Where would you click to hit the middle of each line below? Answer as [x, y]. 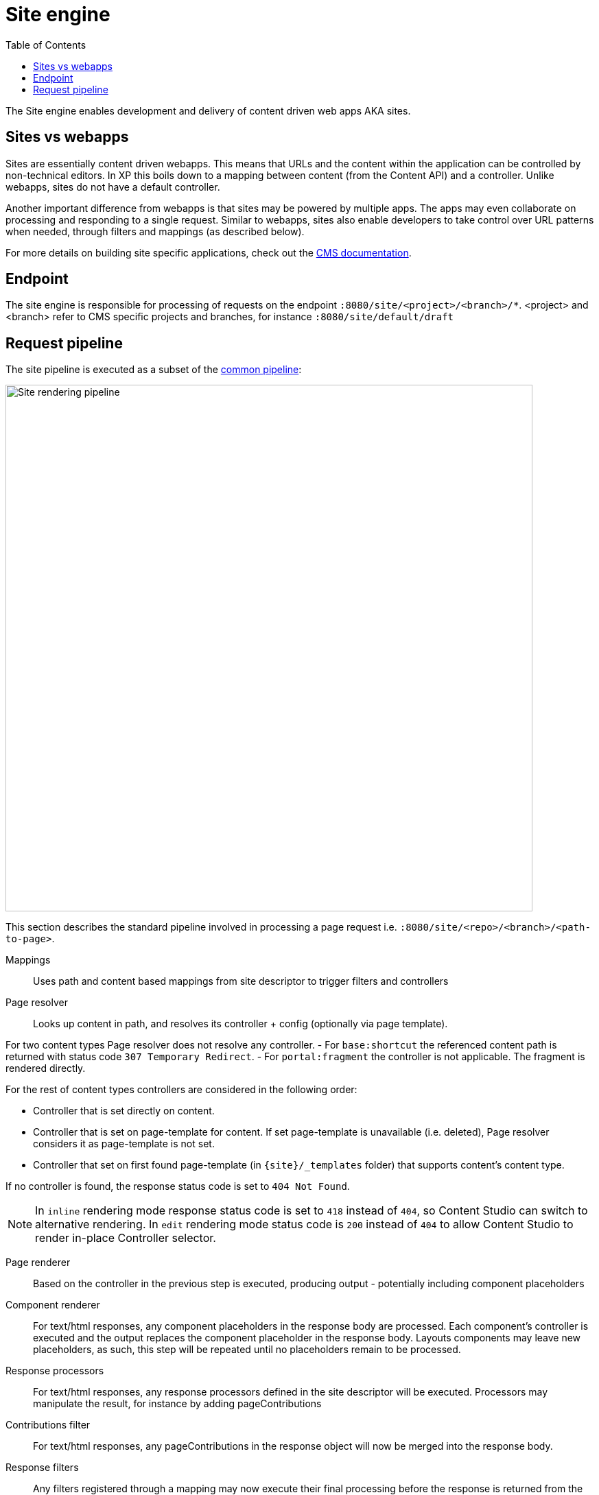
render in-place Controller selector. [126, 1238]
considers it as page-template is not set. [124, 1144]
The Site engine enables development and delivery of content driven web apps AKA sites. [208, 110]
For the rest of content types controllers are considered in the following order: [181, 1090]
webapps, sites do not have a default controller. [113, 187]
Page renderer [38, 1263]
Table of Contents [46, 45]
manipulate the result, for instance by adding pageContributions [177, 1404]
